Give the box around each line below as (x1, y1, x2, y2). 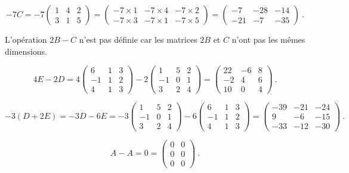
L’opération (5, 33, 47, 45)
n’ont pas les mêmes (231, 33, 305, 45)
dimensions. (5, 45, 47, 57)
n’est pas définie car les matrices (79, 33, 197, 45)
